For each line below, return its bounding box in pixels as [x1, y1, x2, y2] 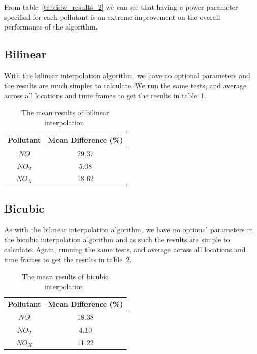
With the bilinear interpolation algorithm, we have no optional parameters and [4, 70, 250, 80]
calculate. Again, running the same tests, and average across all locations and [4, 244, 246, 254]
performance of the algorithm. [4, 21, 98, 32]
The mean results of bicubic [22, 271, 109, 282]
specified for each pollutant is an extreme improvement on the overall [4, 11, 220, 22]
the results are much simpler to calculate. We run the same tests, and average [4, 80, 247, 91]
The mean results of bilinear [21, 107, 109, 117]
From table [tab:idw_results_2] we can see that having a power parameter [4, 2, 238, 12]
